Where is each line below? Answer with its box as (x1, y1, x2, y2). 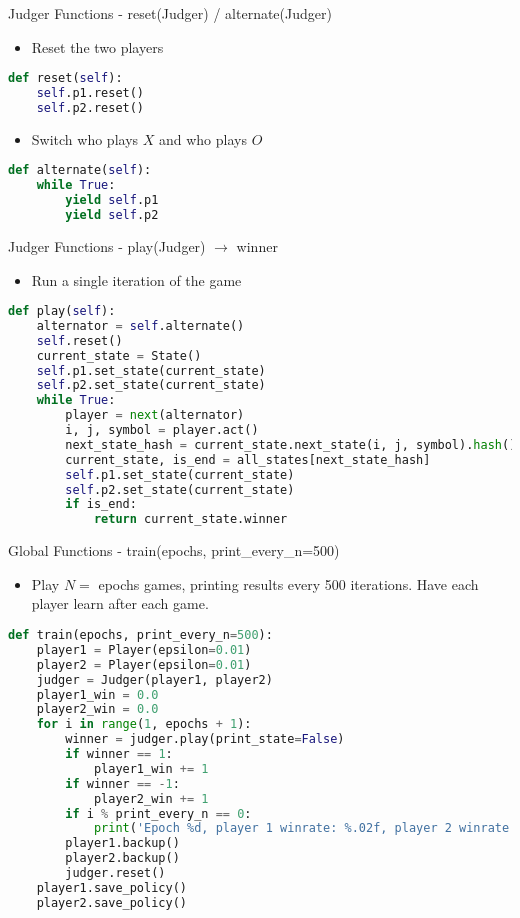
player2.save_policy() (36, 895, 187, 910)
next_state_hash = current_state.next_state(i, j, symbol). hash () (65, 437, 517, 452)
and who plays (158, 128, 247, 149)
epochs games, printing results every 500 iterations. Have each (98, 573, 479, 594)
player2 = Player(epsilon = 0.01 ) (36, 657, 252, 672)
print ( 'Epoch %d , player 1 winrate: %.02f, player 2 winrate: (93, 821, 517, 836)
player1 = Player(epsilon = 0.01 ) (36, 642, 252, 657)
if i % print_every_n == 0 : (65, 806, 252, 821)
